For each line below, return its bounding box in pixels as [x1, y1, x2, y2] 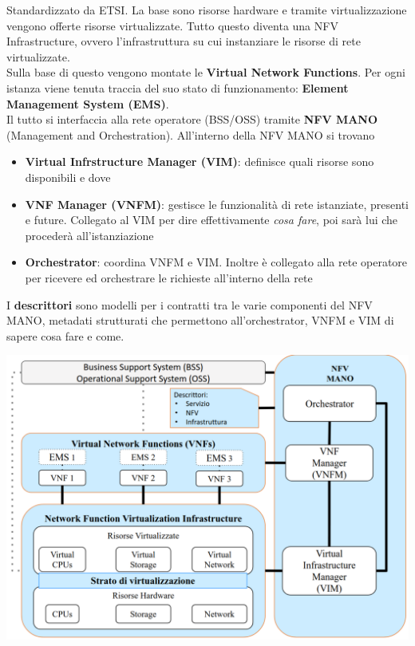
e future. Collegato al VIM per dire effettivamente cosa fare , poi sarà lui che [25, 211, 398, 228]
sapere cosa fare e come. [6, 327, 125, 344]
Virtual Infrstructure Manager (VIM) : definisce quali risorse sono [25, 153, 374, 170]
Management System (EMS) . [6, 95, 169, 112]
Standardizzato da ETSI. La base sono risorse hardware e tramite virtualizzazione [6, 2, 407, 18]
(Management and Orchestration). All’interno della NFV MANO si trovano [6, 126, 375, 143]
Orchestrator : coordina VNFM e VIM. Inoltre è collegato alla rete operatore [25, 254, 408, 270]
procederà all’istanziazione [25, 226, 154, 243]
